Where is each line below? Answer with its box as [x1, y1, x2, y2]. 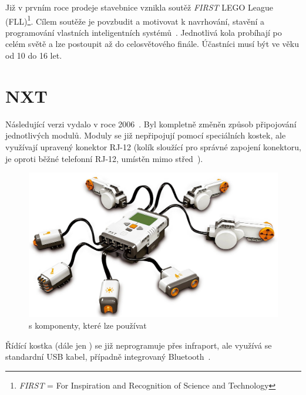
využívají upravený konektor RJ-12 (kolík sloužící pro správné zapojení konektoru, [5, 140, 302, 153]
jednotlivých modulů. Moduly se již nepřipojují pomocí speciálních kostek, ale [5, 129, 286, 141]
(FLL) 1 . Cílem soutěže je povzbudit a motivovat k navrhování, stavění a [5, 13, 265, 27]
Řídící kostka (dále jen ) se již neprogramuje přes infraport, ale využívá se [5, 339, 272, 351]
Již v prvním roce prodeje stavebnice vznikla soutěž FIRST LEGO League [5, 1, 274, 13]
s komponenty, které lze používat [29, 319, 147, 332]
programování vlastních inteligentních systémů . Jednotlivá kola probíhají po [5, 26, 282, 38]
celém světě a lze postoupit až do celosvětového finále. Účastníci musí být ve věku [5, 38, 300, 50]
